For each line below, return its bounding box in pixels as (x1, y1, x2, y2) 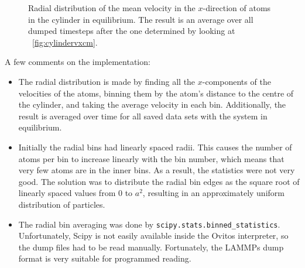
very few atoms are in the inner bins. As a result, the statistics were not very (18, 164, 295, 176)
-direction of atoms (203, 2, 271, 13)
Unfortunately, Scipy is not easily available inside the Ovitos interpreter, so (18, 229, 289, 242)
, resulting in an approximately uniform (142, 187, 285, 199)
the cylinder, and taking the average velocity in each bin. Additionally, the (18, 98, 286, 111)
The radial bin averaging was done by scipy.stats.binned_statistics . (18, 218, 280, 230)
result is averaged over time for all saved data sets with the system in (18, 109, 268, 122)
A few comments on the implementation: (5, 56, 150, 68)
